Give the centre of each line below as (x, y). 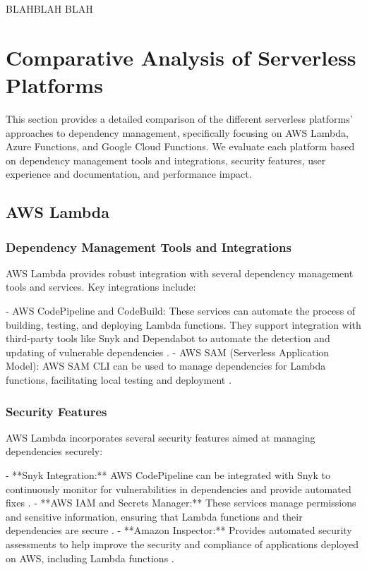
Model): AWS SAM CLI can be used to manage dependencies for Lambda (166, 366)
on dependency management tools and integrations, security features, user (166, 160)
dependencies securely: (54, 451)
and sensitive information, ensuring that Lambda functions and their (154, 516)
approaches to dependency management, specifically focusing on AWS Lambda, (177, 132)
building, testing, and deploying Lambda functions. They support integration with (183, 324)
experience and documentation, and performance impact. (129, 174)
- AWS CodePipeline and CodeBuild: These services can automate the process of (181, 311)
